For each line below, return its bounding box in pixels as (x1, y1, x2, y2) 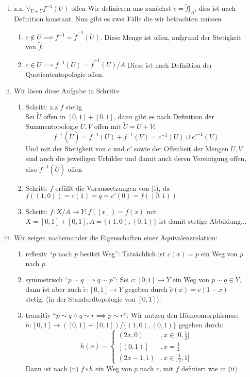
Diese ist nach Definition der (127, 59, 213, 70)
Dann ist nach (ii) (25, 363, 79, 373)
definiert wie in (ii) (181, 363, 237, 373)
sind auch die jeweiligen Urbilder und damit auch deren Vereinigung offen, (25, 153, 247, 163)
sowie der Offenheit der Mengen (134, 144, 229, 154)
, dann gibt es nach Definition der (114, 111, 214, 122)
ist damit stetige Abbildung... (159, 216, 247, 226)
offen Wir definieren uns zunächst (71, 3, 171, 13)
